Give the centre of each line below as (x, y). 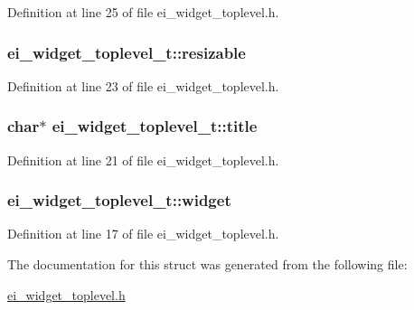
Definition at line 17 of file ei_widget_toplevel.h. (143, 234)
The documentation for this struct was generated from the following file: (207, 264)
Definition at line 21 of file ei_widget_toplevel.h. (143, 160)
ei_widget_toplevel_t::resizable (127, 52)
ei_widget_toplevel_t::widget (119, 200)
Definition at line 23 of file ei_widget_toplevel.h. (143, 85)
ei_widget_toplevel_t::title (155, 126)
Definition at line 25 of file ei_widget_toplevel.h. (143, 12)
